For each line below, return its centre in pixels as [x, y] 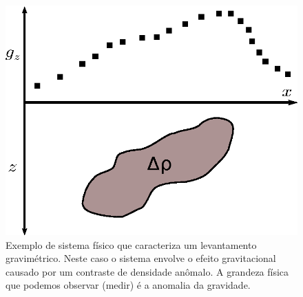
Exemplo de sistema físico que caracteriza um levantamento [131, 244]
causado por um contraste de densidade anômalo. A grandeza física [147, 271]
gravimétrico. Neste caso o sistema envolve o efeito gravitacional [141, 258]
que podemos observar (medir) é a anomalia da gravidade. [128, 285]
